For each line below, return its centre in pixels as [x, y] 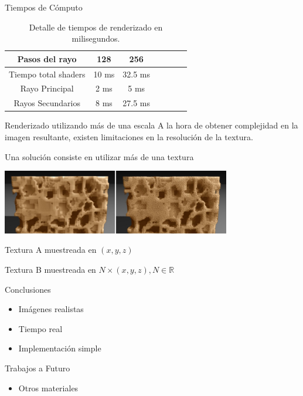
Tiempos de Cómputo [44, 7]
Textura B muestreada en [50, 270]
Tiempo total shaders [47, 74]
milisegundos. [96, 38]
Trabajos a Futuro [38, 368]
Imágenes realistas [51, 309]
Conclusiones [28, 289]
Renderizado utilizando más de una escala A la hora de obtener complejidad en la [151, 125]
